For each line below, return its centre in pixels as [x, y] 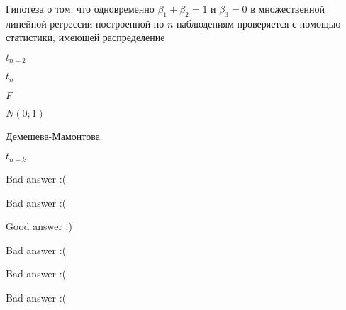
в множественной [288, 8]
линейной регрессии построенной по [85, 23]
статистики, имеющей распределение [85, 37]
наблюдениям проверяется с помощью [259, 23]
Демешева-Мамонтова [53, 136]
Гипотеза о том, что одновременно [80, 8]
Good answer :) [39, 226]
